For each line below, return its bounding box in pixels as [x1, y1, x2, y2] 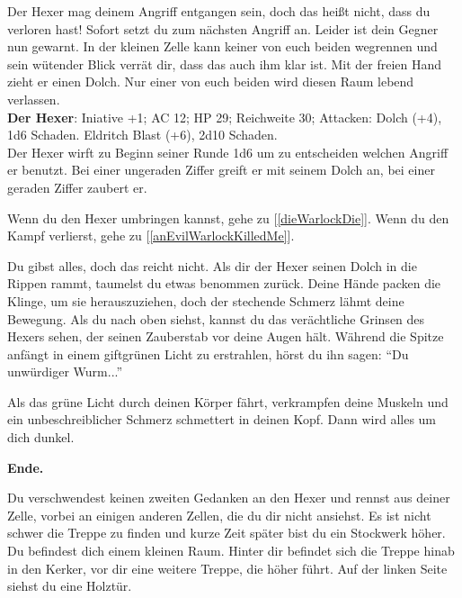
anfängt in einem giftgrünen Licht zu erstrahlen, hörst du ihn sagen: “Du [7, 344, 409, 363]
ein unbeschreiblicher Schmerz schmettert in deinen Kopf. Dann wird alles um [7, 410, 437, 429]
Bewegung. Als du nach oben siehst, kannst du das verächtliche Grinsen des [7, 309, 425, 328]
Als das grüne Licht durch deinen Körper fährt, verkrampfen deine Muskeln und [7, 392, 449, 411]
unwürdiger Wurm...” [7, 362, 123, 381]
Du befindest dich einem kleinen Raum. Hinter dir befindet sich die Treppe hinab [7, 541, 455, 560]
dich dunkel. [7, 428, 75, 447]
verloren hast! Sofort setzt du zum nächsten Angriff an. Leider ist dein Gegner [7, 19, 439, 38]
